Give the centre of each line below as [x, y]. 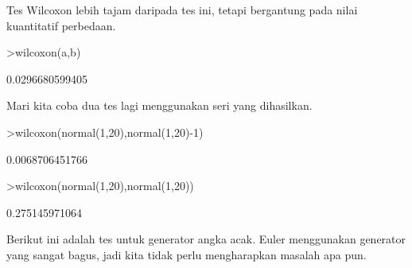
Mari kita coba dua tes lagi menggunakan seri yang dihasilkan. [159, 105]
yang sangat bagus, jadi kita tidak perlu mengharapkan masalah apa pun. [187, 254]
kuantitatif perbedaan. [61, 25]
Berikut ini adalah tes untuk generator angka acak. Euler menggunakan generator [206, 239]
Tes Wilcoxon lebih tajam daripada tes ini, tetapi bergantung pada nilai [182, 10]
